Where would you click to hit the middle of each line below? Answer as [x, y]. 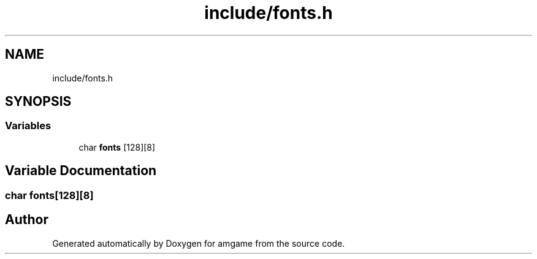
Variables [28, 126]
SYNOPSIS [38, 102]
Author [27, 220]
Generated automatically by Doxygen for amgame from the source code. [199, 243]
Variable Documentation [81, 171]
